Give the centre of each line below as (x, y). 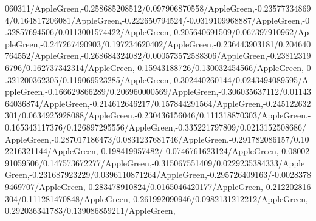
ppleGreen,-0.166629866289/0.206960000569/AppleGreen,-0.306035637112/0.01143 (158, 91)
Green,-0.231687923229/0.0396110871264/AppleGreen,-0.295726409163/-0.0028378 (158, 175)
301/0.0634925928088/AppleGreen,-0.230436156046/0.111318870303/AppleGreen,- (158, 115)
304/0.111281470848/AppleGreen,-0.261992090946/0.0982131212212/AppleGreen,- (158, 198)
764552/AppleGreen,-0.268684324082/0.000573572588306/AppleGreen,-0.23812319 (158, 56)
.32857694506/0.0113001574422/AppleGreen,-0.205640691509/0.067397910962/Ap (157, 32)
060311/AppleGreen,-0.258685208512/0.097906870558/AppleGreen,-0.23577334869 (158, 8)
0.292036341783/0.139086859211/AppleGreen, (90, 210)
